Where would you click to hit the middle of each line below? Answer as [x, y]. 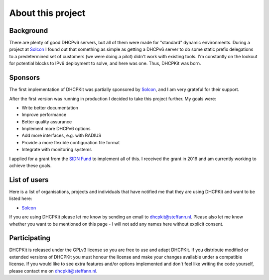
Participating [30, 238]
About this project [47, 13]
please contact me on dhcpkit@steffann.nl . [53, 271]
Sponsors [24, 78]
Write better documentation [50, 107]
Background [29, 31]
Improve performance [44, 115]
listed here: [21, 198]
